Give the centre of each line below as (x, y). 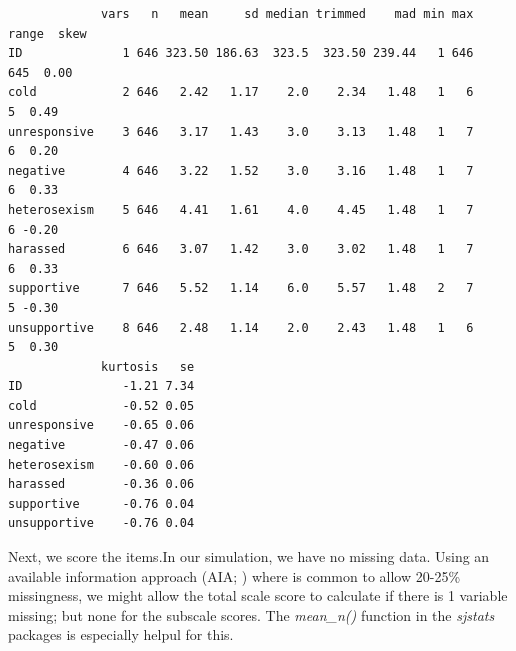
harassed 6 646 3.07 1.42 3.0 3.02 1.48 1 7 (241, 249)
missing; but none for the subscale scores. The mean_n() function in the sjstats (251, 614)
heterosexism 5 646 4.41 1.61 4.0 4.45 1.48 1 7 (241, 209)
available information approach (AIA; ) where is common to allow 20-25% (234, 575)
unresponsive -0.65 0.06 (101, 425)
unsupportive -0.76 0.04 (101, 523)
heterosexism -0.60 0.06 (101, 464)
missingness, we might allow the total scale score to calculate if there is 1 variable (258, 595)
